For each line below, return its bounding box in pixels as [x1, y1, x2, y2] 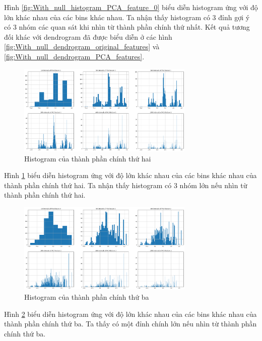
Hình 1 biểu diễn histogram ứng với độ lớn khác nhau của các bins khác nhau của [4, 170, 257, 181]
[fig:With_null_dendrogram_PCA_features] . [4, 51, 145, 61]
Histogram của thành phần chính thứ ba [24, 292, 149, 302]
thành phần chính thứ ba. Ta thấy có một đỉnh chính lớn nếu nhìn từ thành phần [4, 318, 257, 329]
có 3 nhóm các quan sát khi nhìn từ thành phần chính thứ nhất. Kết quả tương [4, 22, 250, 32]
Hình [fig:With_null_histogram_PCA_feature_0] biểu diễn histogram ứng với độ [4, 2, 258, 12]
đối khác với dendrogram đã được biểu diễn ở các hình [4, 31, 172, 42]
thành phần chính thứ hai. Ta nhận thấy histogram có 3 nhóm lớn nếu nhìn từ [4, 180, 247, 190]
